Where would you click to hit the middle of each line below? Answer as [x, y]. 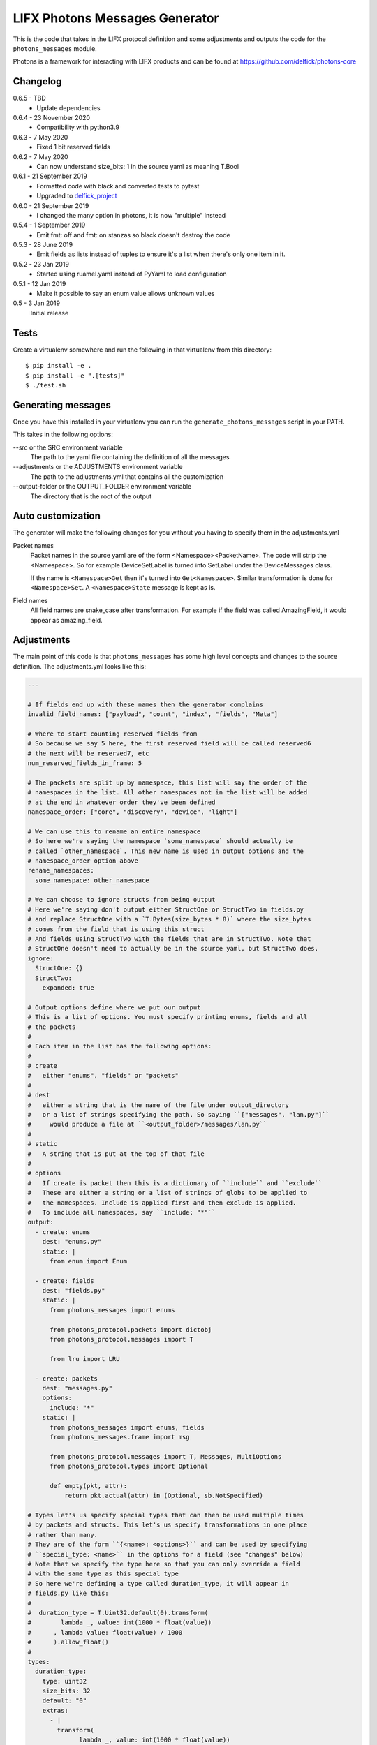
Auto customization [57, 516]
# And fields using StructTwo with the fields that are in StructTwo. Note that [169, 939]
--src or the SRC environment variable [68, 447]
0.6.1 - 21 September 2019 [50, 176]
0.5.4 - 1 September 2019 [49, 225]
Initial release [50, 313]
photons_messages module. [55, 48]
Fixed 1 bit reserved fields [74, 147]
